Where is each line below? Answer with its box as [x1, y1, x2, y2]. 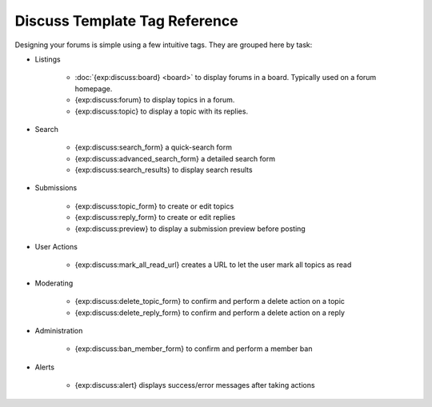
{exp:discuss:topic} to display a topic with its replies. [74, 106, 248, 116]
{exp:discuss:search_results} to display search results [74, 165, 253, 175]
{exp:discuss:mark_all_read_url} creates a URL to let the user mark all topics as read [74, 260, 352, 269]
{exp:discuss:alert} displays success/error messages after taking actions [74, 381, 315, 390]
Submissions [34, 183, 78, 193]
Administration [34, 325, 83, 335]
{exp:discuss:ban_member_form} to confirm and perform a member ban [74, 344, 313, 353]
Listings [34, 54, 61, 64]
